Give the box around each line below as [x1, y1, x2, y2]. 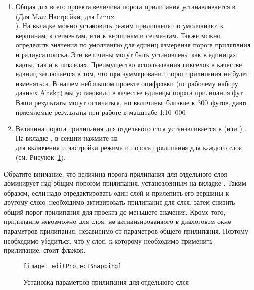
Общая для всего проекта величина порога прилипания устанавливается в [15, 1, 236, 11]
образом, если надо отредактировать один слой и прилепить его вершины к [4, 187, 229, 198]
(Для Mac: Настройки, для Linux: [15, 11, 116, 21]
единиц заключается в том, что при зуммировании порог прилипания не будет [15, 68, 249, 79]
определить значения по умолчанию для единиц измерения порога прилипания [15, 40, 251, 50]
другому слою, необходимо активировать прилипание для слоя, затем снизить [4, 197, 235, 207]
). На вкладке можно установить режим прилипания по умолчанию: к [15, 21, 224, 31]
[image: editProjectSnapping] [23, 262, 122, 269]
